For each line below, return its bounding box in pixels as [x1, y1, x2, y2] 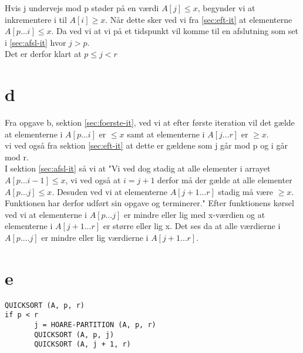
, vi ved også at [65, 174, 121, 186]
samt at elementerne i [127, 127, 205, 140]
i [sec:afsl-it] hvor [5, 36, 66, 48]
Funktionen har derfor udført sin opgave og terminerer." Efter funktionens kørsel [5, 197, 294, 209]
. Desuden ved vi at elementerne [52, 185, 168, 197]
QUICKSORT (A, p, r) [5, 301, 85, 310]
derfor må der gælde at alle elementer [157, 174, 292, 186]
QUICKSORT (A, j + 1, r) [34, 340, 131, 349]
